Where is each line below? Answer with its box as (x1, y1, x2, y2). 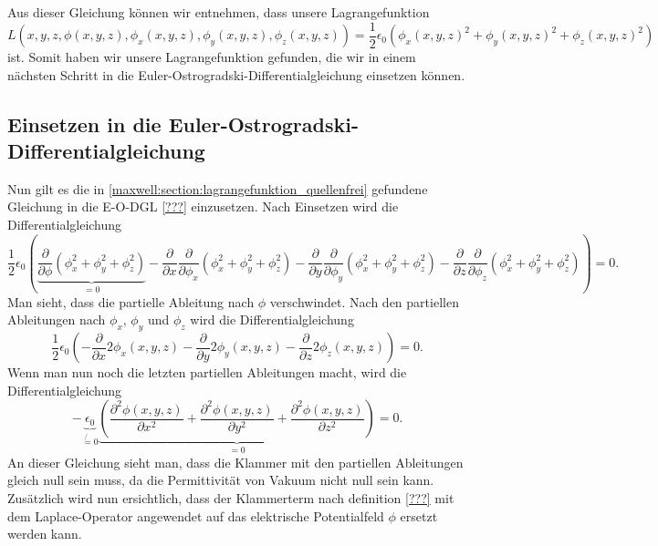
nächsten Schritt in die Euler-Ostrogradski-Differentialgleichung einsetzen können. (7, 65, 465, 84)
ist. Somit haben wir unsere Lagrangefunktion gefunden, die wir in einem (7, 47, 416, 67)
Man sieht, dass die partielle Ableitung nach (7, 292, 255, 311)
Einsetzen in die (7, 109, 162, 138)
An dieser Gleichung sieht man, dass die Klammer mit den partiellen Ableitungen (7, 452, 464, 471)
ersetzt (400, 506, 438, 525)
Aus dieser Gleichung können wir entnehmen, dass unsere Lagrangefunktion (7, 3, 430, 21)
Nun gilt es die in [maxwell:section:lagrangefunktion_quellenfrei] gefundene (7, 179, 428, 198)
